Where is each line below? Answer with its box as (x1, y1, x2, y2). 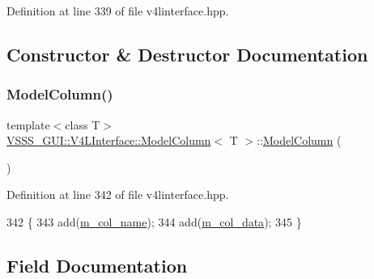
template (6, 116, 50, 133)
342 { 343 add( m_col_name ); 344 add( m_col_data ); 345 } (6, 213, 302, 230)
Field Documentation (6, 252, 188, 277)
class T (65, 116, 100, 133)
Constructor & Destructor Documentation (6, 41, 368, 66)
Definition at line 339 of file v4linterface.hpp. (6, 2, 229, 19)
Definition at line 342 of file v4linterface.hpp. (6, 186, 229, 203)
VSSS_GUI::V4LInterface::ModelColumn (6, 132, 211, 149)
